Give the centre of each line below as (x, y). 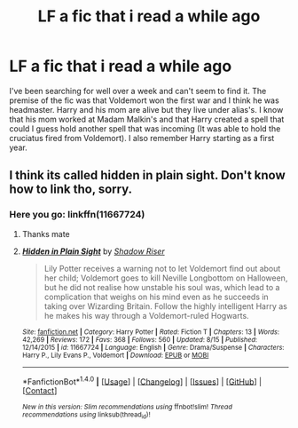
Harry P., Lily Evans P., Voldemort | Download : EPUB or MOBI (115, 355)
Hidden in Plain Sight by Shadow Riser (94, 251)
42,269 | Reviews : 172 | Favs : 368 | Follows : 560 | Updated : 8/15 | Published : (140, 339)
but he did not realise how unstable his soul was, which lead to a (162, 287)
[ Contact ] (39, 391)
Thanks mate (46, 234)
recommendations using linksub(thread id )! (86, 416)
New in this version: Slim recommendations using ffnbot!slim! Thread (127, 407)
